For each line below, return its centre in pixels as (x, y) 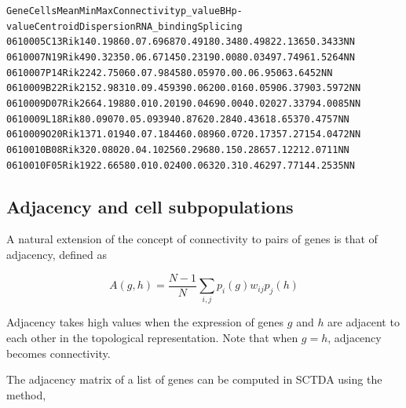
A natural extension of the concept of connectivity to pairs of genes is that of (192, 239)
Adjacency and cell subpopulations (150, 206)
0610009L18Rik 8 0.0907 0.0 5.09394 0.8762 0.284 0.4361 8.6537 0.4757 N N (178, 119)
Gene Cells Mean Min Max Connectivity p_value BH (119, 11)
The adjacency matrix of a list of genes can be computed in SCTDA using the (194, 379)
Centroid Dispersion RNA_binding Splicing (138, 26)
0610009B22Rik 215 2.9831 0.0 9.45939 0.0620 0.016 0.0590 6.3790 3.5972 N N (184, 88)
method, (26, 394)
